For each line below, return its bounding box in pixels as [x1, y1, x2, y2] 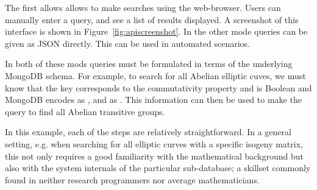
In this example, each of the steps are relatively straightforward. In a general [5, 125, 291, 138]
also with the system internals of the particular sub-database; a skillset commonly [5, 161, 311, 174]
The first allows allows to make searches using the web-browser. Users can [5, 1, 281, 13]
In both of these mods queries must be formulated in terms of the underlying [5, 57, 293, 70]
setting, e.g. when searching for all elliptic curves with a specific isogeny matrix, [5, 137, 303, 150]
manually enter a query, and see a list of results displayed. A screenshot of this [5, 13, 299, 26]
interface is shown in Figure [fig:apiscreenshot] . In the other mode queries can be [5, 25, 308, 38]
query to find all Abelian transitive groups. [5, 105, 165, 118]
